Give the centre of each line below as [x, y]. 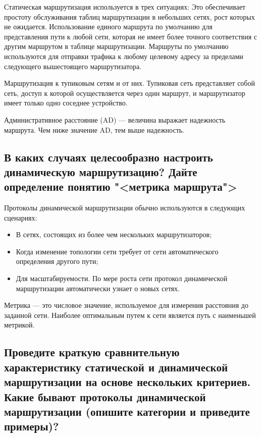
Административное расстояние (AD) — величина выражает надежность [115, 119]
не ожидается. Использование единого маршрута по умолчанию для [108, 26]
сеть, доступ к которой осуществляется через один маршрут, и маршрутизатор [125, 93]
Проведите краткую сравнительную [92, 352]
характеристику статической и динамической [116, 367]
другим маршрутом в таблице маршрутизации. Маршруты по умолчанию [116, 46]
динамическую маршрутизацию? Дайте [101, 171]
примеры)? [32, 426]
